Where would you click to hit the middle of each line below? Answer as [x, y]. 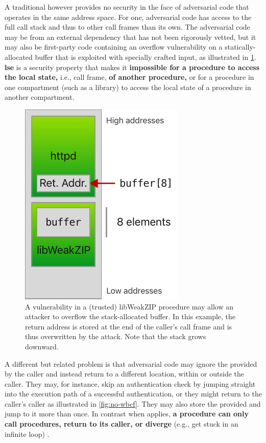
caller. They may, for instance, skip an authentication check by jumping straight [130, 383]
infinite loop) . [27, 434]
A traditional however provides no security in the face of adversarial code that [127, 7]
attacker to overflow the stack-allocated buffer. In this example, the [130, 316]
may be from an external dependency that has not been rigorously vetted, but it [130, 37]
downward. [42, 346]
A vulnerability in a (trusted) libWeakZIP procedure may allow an [129, 306]
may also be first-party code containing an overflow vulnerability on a [114, 47]
